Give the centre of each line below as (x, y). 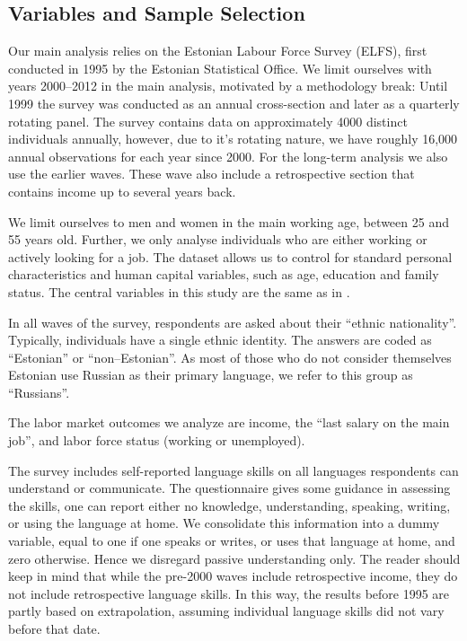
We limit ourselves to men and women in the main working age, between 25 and (229, 221)
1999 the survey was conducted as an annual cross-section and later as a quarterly (234, 103)
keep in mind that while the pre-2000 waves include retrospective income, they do (233, 576)
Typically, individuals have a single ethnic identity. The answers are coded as (220, 340)
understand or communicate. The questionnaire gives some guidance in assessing (229, 488)
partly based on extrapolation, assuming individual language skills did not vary (226, 611)
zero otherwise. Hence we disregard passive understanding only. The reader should (234, 558)
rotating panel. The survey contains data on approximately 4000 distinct (208, 121)
